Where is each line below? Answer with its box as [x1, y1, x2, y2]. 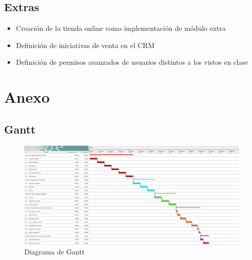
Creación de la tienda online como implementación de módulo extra [16, 23, 226, 33]
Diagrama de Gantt [24, 246, 85, 257]
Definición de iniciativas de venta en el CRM [16, 39, 155, 50]
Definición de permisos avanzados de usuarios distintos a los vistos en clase [16, 57, 248, 67]
